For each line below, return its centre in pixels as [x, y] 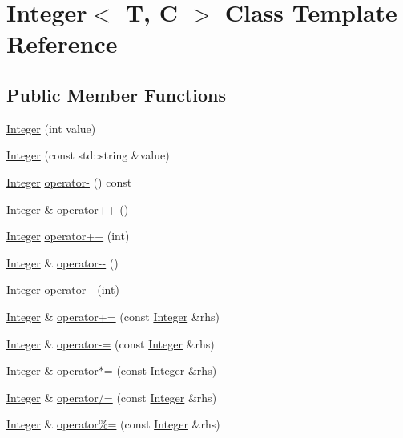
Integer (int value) [51, 128]
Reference [62, 44]
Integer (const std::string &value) [88, 155]
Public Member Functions [116, 94]
